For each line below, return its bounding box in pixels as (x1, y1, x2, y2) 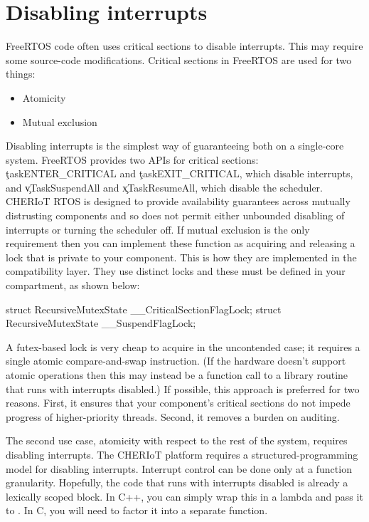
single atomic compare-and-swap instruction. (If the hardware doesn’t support (6, 353, 346, 368)
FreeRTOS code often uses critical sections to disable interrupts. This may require (6, 38, 363, 53)
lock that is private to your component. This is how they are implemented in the (6, 249, 357, 264)
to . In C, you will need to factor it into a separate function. (6, 503, 268, 518)
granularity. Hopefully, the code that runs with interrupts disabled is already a (6, 475, 348, 490)
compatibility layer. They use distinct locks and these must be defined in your (6, 263, 346, 278)
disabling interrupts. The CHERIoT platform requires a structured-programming (6, 447, 358, 461)
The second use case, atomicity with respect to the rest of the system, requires (6, 433, 348, 448)
